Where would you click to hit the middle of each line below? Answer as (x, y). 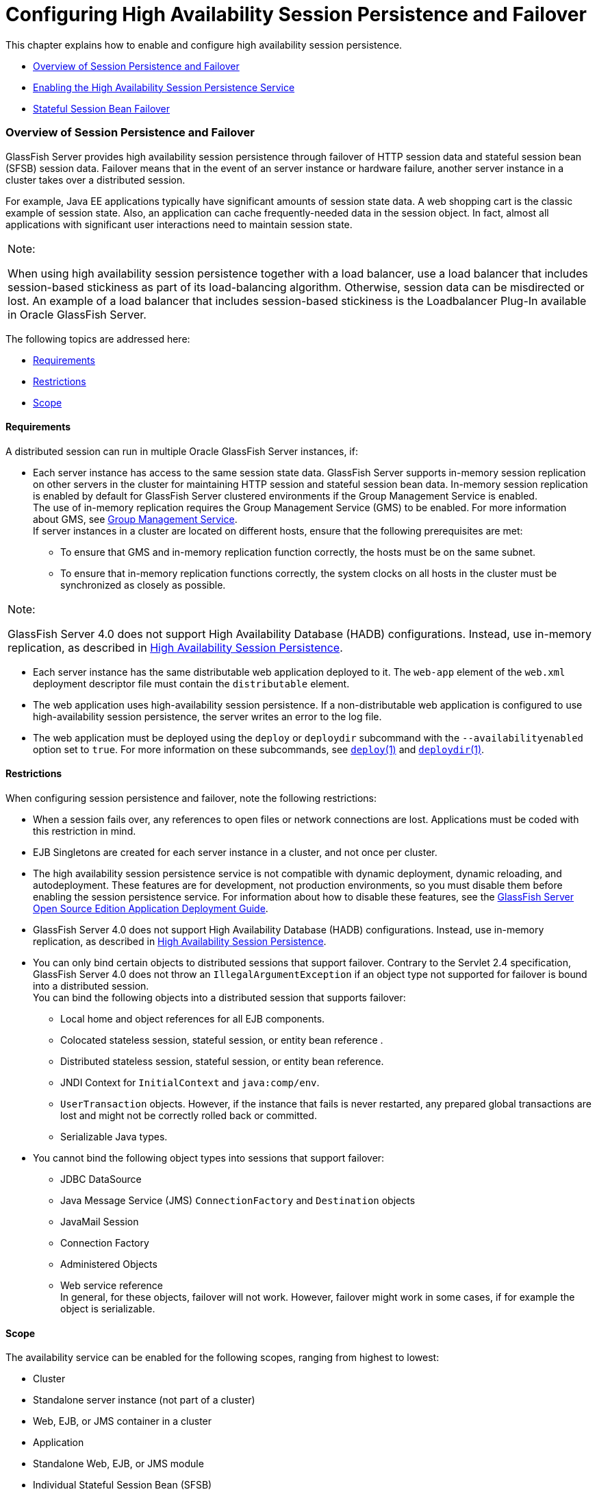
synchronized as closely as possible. (143, 585)
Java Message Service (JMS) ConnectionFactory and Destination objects (238, 1200)
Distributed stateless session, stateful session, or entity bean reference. (222, 1061)
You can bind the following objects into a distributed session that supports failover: (219, 997)
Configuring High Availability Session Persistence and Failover (296, 14)
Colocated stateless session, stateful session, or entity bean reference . (222, 1040)
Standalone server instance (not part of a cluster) (144, 1400)
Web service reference (112, 1285)
